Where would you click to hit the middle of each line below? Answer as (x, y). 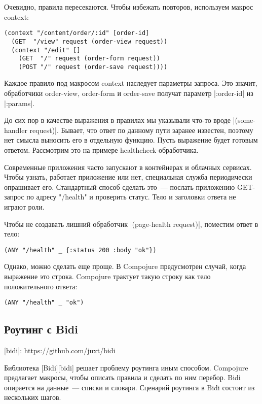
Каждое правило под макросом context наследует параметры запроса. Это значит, (131, 83)
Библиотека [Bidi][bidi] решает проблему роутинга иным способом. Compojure (126, 367)
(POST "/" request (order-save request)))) (93, 67)
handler (16, 130)
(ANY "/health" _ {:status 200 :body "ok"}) (80, 250)
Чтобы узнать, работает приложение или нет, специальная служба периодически (128, 177)
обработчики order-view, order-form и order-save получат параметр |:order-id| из (129, 93)
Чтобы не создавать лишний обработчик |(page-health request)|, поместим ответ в (131, 224)
